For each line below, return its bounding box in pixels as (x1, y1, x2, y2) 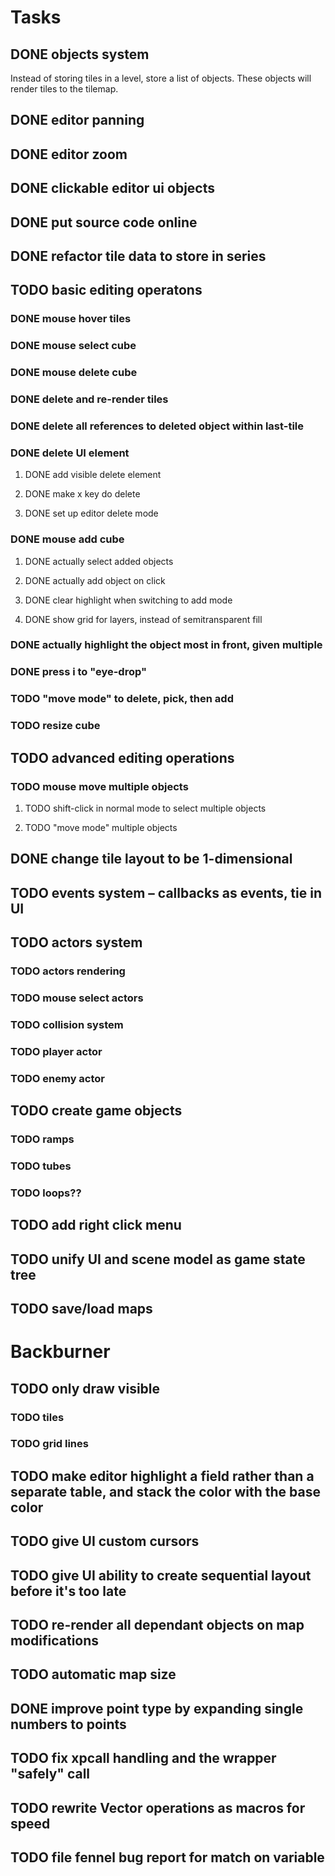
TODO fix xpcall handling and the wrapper (10, 1750, 277, 1767)
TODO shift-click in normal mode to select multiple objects (24, 802, 267, 814)
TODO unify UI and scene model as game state (10, 1251, 306, 1268)
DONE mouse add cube (10, 532, 125, 546)
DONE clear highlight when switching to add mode (24, 594, 233, 606)
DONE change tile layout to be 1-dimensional (10, 851, 293, 868)
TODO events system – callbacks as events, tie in (10, 884, 322, 901)
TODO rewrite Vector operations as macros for (10, 1799, 306, 1816)
